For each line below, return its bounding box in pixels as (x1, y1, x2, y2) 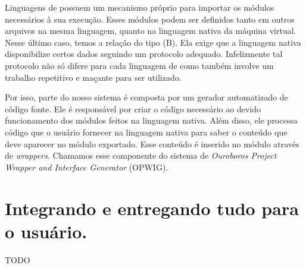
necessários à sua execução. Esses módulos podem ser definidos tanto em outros (5, 12, 295, 25)
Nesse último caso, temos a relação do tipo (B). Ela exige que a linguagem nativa (5, 36, 301, 48)
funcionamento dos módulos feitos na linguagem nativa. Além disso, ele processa (5, 114, 298, 127)
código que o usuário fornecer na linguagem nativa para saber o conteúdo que (5, 125, 288, 138)
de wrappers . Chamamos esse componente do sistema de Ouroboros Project (5, 149, 277, 162)
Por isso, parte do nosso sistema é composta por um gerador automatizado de (5, 91, 288, 103)
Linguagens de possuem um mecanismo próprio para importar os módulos (5, 1, 274, 13)
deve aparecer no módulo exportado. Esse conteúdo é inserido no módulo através (5, 137, 299, 150)
